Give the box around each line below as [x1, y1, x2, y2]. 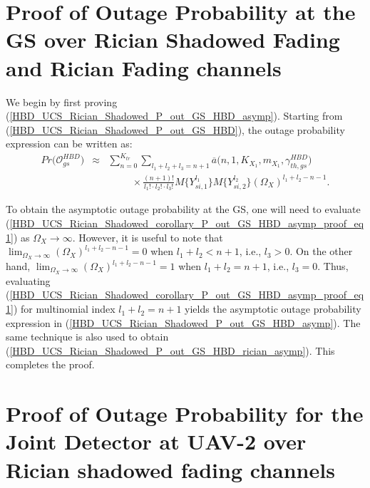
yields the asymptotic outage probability [185, 301, 361, 316]
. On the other [289, 244, 353, 259]
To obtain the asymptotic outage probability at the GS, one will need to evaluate [6, 202, 361, 217]
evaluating [6, 273, 51, 288]
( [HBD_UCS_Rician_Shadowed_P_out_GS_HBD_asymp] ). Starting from [6, 108, 343, 123]
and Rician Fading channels [6, 53, 282, 82]
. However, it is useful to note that [72, 229, 223, 244]
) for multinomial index [13, 301, 115, 316]
